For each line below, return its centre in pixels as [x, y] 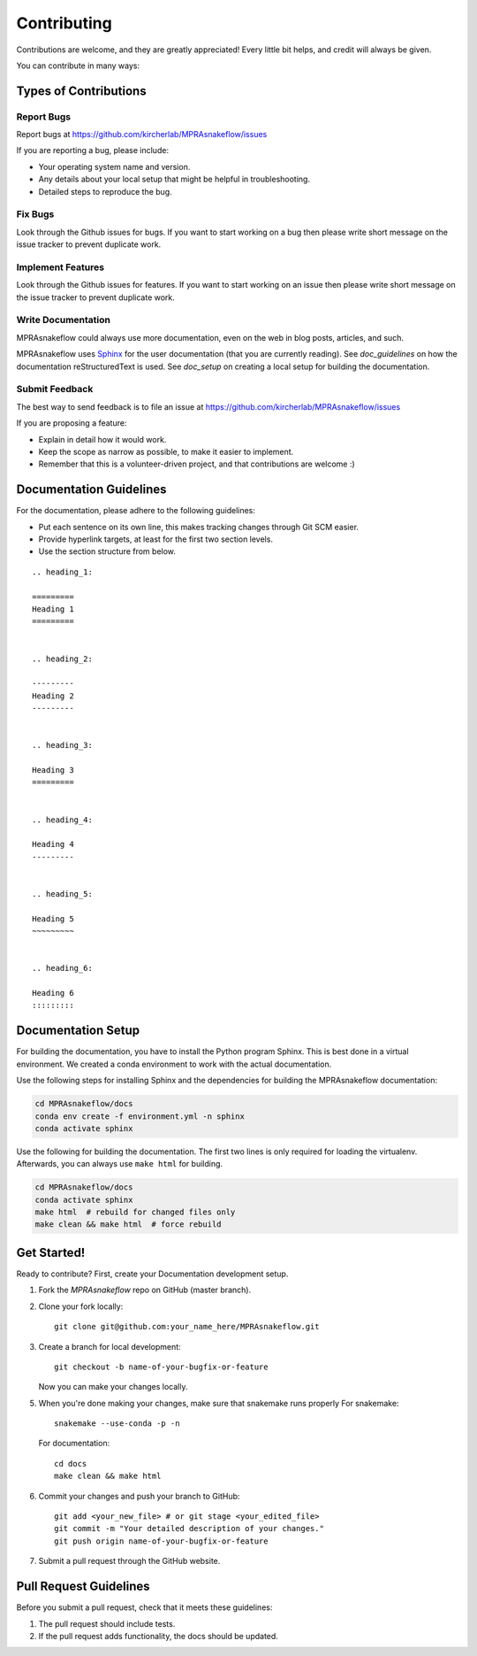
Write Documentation [63, 320]
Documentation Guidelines [91, 490]
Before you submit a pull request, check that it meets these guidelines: [144, 1607]
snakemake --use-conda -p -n [117, 1424]
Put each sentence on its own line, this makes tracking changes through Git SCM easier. [199, 527]
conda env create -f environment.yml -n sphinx [140, 1116]
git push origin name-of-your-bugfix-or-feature [161, 1541]
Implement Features [61, 267]
